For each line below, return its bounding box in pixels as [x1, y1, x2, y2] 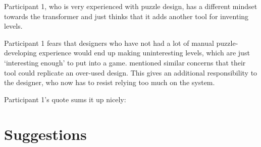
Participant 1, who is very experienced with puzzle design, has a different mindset [4, 1, 257, 11]
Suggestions [4, 123, 87, 144]
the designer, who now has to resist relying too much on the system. [4, 77, 215, 88]
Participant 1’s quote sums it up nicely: [4, 94, 126, 104]
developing [4, 47, 37, 58]
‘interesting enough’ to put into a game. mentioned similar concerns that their [4, 57, 246, 67]
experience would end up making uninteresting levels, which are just [39, 47, 250, 58]
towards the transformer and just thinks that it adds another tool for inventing [4, 11, 249, 21]
